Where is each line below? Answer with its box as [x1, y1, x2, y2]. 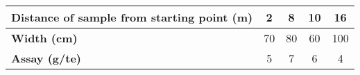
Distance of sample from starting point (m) [11, 9, 253, 25]
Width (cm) [11, 30, 78, 46]
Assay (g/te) [11, 50, 81, 66]
